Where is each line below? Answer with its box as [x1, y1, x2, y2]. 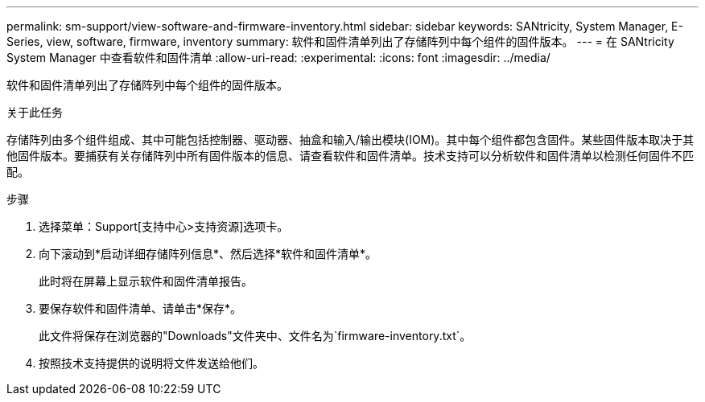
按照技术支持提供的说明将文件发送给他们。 [39, 356, 264, 370]
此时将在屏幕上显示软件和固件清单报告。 [39, 274, 253, 288]
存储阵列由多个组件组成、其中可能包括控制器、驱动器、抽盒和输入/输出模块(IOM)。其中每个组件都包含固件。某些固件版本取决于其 [6, 133, 695, 146]
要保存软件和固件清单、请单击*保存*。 [39, 301, 242, 315]
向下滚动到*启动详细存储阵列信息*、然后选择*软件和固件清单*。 [39, 247, 377, 260]
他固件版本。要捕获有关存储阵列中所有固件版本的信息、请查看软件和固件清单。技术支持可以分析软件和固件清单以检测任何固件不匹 [6, 149, 694, 162]
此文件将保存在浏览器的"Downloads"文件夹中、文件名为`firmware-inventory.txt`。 [39, 329, 472, 343]
